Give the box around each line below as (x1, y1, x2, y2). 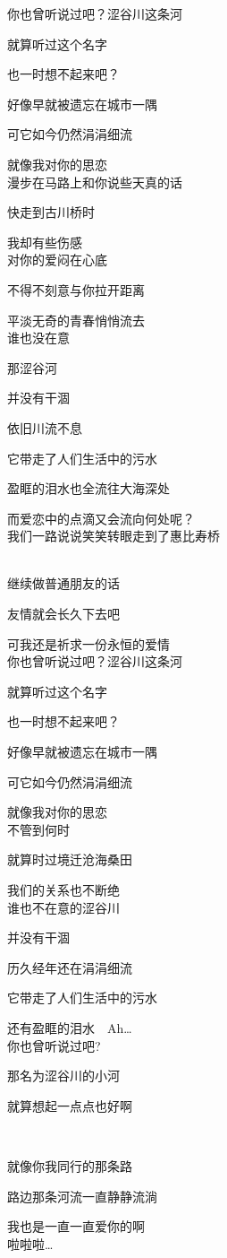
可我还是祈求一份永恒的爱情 (7, 634, 170, 653)
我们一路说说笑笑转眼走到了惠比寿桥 (7, 526, 220, 545)
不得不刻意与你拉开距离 (7, 280, 145, 299)
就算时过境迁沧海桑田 (7, 850, 132, 869)
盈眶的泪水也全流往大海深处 (7, 479, 170, 498)
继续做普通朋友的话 (7, 574, 120, 593)
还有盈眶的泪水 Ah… (7, 1018, 132, 1037)
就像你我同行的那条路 (7, 1156, 132, 1175)
